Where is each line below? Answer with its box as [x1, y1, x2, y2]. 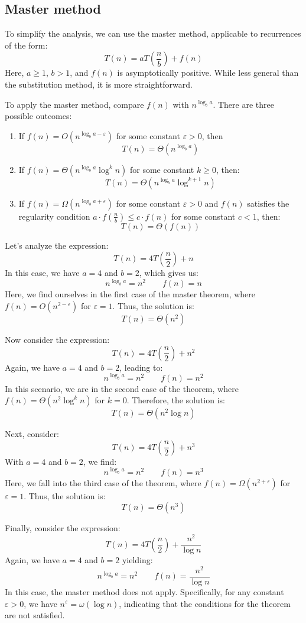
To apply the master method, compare [5, 98, 144, 110]
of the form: [5, 38, 48, 51]
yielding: [122, 554, 153, 566]
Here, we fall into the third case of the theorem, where [5, 476, 201, 489]
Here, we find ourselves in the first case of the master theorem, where [5, 288, 256, 300]
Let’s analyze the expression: [5, 239, 109, 251]
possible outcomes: [5, 110, 72, 122]
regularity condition [18, 210, 90, 222]
